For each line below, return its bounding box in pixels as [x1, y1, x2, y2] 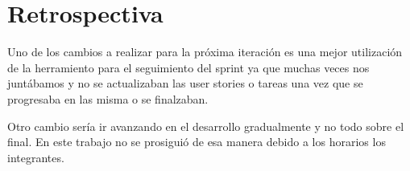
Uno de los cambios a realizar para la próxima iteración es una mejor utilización [7, 43, 403, 60]
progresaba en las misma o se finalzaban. [7, 90, 209, 107]
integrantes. [7, 149, 64, 165]
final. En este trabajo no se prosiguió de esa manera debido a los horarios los [7, 133, 386, 150]
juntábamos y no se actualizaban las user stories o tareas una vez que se [7, 75, 363, 92]
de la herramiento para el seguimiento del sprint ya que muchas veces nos [7, 59, 370, 75]
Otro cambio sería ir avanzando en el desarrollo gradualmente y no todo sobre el [7, 117, 404, 134]
